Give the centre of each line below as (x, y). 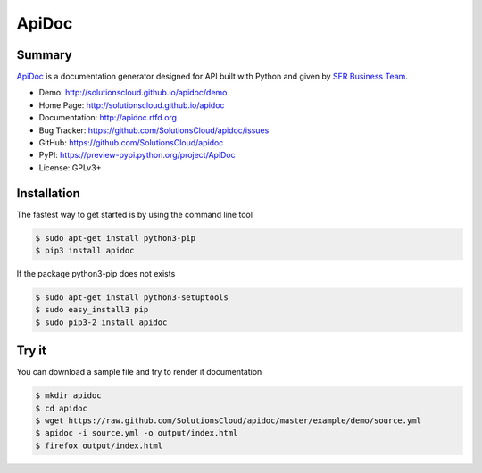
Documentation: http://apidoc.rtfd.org (108, 118)
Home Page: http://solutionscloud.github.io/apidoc (132, 105)
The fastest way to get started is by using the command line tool (135, 214)
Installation (48, 193)
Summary (44, 55)
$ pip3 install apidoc (85, 251)
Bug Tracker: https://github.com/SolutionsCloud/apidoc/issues (154, 130)
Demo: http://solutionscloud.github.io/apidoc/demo (133, 93)
